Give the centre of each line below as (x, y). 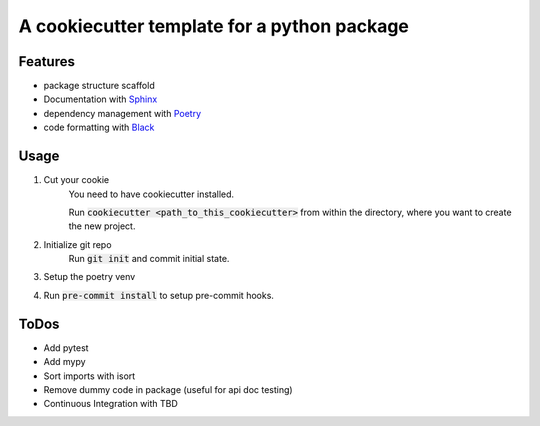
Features (46, 61)
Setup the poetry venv (89, 277)
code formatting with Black (99, 127)
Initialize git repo (77, 244)
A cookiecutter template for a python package (214, 26)
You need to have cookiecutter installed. (151, 194)
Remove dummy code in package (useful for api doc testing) (168, 389)
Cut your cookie (76, 180)
